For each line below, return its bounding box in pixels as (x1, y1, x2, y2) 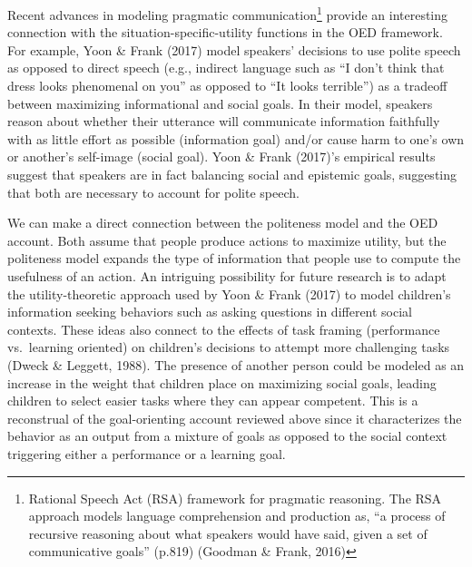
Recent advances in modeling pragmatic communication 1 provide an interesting (7, 3, 448, 24)
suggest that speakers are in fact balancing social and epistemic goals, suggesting (7, 165, 457, 183)
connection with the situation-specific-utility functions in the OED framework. (7, 23, 443, 42)
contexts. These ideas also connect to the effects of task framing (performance (7, 319, 440, 338)
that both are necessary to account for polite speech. (7, 182, 300, 201)
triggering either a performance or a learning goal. (7, 444, 286, 463)
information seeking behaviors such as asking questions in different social (7, 302, 413, 321)
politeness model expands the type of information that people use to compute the (7, 249, 461, 268)
